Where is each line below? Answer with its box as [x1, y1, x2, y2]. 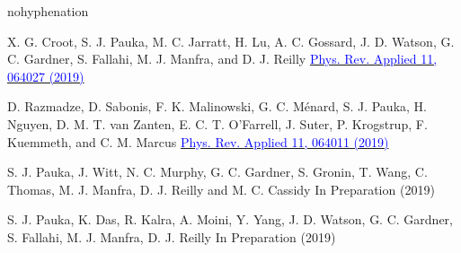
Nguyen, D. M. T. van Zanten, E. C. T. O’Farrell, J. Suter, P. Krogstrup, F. [7, 114, 428, 133]
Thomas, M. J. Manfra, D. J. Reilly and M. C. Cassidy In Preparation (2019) [7, 179, 435, 198]
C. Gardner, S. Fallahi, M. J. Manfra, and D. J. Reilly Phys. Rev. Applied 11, [7, 49, 438, 68]
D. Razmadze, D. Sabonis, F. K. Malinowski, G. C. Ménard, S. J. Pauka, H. [7, 97, 427, 116]
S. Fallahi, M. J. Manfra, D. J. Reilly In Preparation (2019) [7, 227, 336, 246]
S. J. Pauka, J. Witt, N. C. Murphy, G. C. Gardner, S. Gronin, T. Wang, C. [7, 162, 428, 181]
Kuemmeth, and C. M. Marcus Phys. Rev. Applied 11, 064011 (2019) [7, 132, 389, 151]
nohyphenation [7, 2, 89, 20]
